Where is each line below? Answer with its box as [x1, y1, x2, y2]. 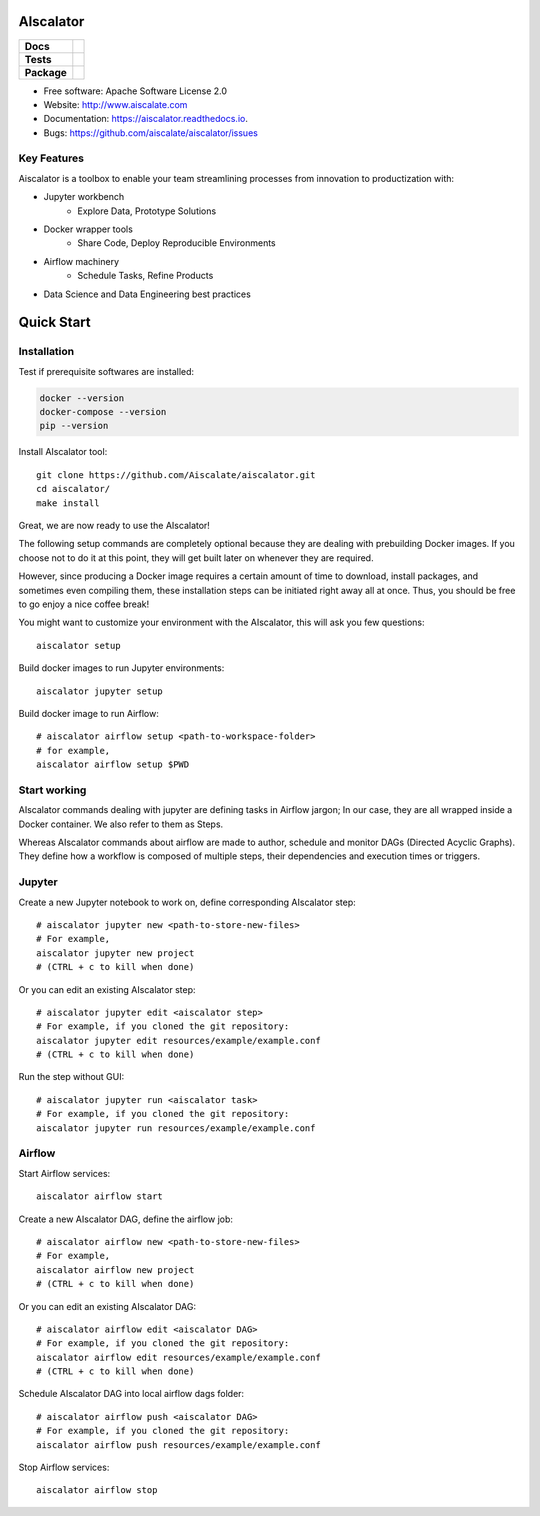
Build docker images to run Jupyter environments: [18, 662, 225, 674]
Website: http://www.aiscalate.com [43, 98, 188, 110]
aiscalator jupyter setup [36, 685, 164, 697]
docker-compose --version [39, 406, 167, 418]
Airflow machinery [43, 255, 120, 267]
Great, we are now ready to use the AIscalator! [18, 520, 210, 532]
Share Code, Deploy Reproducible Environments [77, 237, 276, 249]
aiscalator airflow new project [36, 1264, 195, 1275]
